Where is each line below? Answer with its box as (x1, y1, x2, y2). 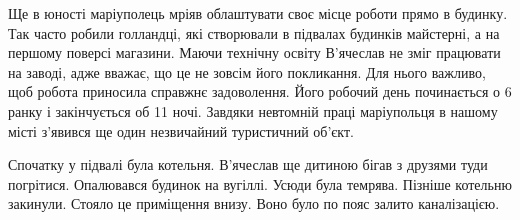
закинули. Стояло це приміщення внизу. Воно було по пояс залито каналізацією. (8, 193, 500, 214)
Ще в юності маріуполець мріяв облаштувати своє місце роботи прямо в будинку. (8, 3, 508, 23)
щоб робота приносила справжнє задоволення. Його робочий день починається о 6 (8, 81, 512, 102)
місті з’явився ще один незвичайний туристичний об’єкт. (8, 120, 354, 141)
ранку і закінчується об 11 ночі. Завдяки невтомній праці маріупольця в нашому (8, 100, 498, 121)
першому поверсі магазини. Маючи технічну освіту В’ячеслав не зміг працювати (8, 42, 501, 63)
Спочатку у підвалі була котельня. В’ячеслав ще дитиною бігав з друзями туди (8, 154, 488, 175)
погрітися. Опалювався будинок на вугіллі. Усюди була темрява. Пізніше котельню (8, 173, 512, 194)
